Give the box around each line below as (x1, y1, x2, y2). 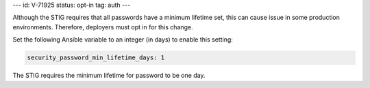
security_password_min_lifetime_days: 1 (27, 54, 164, 61)
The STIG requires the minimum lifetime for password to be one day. (12, 72, 206, 80)
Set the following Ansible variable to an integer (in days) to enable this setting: (12, 35, 233, 44)
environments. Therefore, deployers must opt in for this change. (12, 23, 193, 31)
